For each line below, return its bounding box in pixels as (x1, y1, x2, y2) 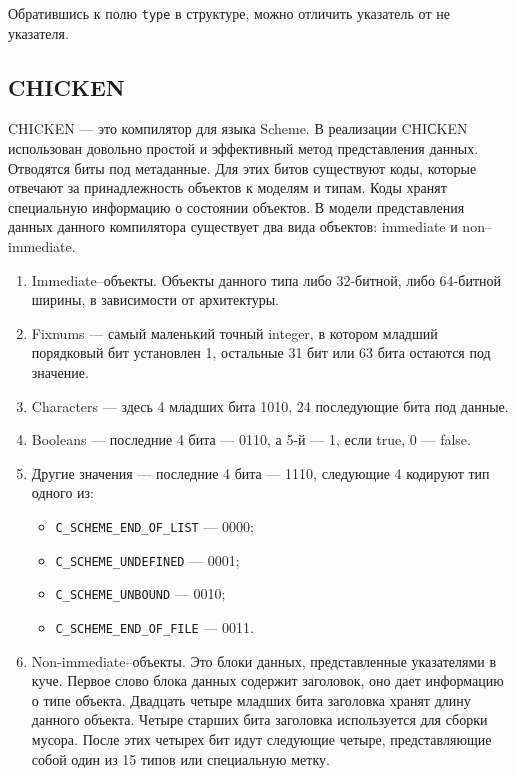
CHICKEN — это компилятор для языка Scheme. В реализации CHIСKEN (8, 118, 468, 139)
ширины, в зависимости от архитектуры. (31, 289, 280, 310)
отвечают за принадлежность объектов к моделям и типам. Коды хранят (8, 177, 447, 198)
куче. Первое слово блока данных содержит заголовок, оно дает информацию (31, 670, 504, 691)
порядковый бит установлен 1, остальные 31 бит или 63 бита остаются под (31, 342, 491, 363)
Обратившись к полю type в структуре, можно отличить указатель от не (8, 3, 450, 23)
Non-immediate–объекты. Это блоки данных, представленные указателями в (31, 650, 497, 671)
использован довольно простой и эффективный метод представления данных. (8, 138, 479, 159)
